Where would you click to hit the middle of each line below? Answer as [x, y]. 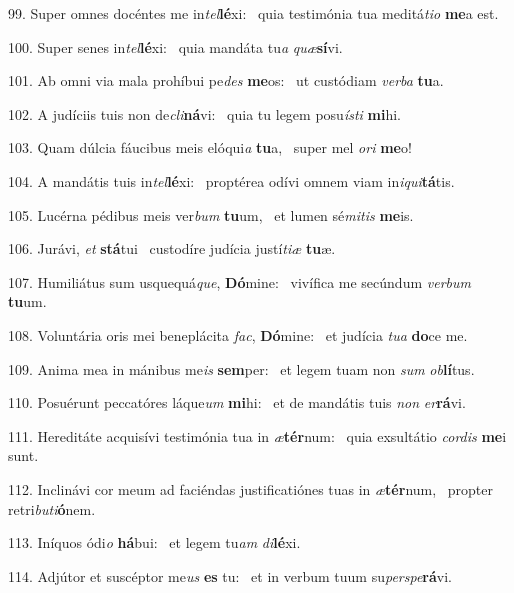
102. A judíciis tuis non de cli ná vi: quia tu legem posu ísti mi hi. [204, 113]
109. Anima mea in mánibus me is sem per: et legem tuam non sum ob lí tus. [241, 368]
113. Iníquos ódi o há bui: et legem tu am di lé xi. [154, 542]
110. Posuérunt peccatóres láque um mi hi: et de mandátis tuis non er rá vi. [237, 402]
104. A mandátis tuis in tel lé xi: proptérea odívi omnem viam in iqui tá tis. [231, 180]
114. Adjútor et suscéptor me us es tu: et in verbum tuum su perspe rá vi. [230, 575]
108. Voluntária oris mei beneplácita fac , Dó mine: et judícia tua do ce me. [238, 334]
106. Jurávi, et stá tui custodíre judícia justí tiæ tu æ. [172, 248]
